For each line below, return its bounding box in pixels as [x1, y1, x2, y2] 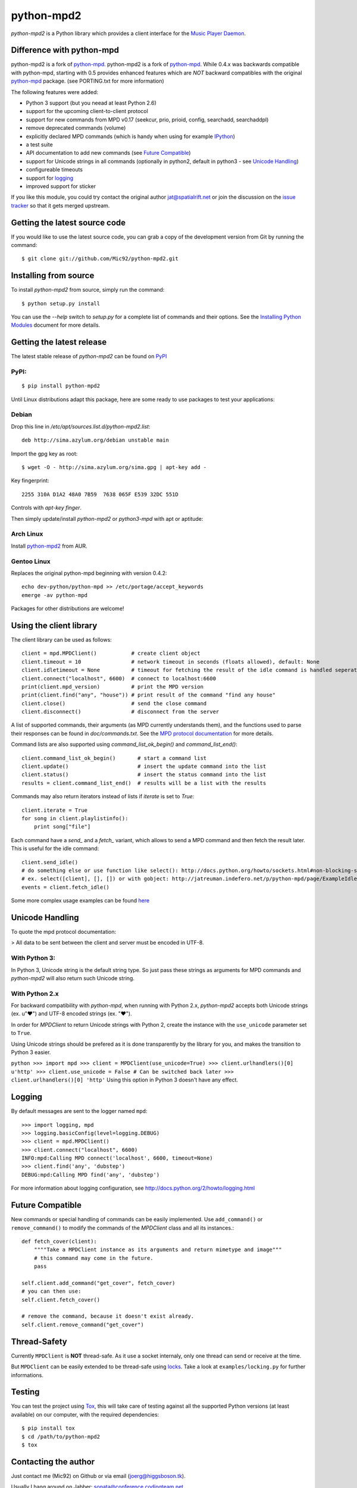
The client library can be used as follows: [11, 636, 112, 643]
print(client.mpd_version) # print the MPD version [21, 683, 203, 690]
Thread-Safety [11, 1336, 68, 1346]
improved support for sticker [26, 182, 96, 190]
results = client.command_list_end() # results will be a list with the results [21, 780, 267, 786]
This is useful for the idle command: [11, 845, 99, 852]
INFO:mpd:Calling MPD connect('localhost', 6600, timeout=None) [21, 1155, 214, 1162]
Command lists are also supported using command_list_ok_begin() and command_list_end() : [11, 741, 237, 748]
